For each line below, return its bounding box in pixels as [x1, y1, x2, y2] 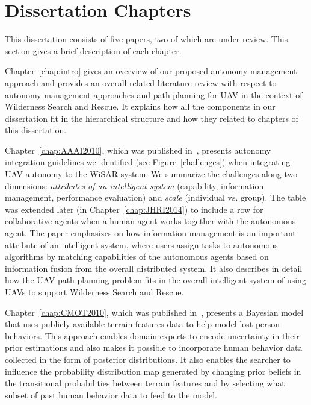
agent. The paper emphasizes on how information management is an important [5, 227, 296, 239]
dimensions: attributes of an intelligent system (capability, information [5, 179, 264, 192]
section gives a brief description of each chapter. [5, 44, 182, 57]
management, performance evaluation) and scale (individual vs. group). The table [5, 191, 306, 204]
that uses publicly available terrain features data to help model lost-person [5, 318, 280, 330]
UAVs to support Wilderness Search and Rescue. [5, 286, 184, 298]
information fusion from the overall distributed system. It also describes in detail [5, 262, 303, 274]
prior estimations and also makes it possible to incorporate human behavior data [5, 341, 303, 354]
